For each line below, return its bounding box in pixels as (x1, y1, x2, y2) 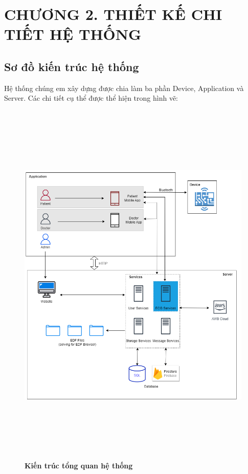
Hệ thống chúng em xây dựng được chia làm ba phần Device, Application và (4, 82, 244, 93)
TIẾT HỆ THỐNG (4, 24, 142, 44)
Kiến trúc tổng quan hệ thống (25, 460, 133, 470)
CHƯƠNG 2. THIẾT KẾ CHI (4, 4, 222, 25)
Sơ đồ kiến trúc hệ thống (4, 58, 139, 74)
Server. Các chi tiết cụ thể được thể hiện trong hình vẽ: (4, 93, 178, 103)
